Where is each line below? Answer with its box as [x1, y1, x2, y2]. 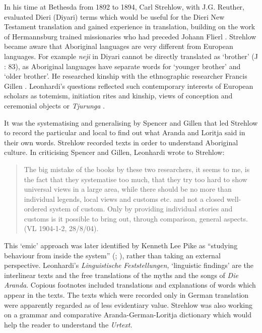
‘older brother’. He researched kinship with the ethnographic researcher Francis [4, 71, 247, 81]
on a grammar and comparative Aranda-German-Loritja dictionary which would [4, 309, 251, 320]
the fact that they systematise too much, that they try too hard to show [24, 174, 247, 184]
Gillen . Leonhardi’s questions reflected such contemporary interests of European [4, 80, 253, 91]
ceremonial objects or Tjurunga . [4, 100, 105, 110]
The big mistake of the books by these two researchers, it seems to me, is [24, 163, 250, 174]
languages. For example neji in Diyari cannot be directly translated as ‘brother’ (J [4, 50, 258, 61]
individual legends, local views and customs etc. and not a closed [24, 193, 225, 204]
